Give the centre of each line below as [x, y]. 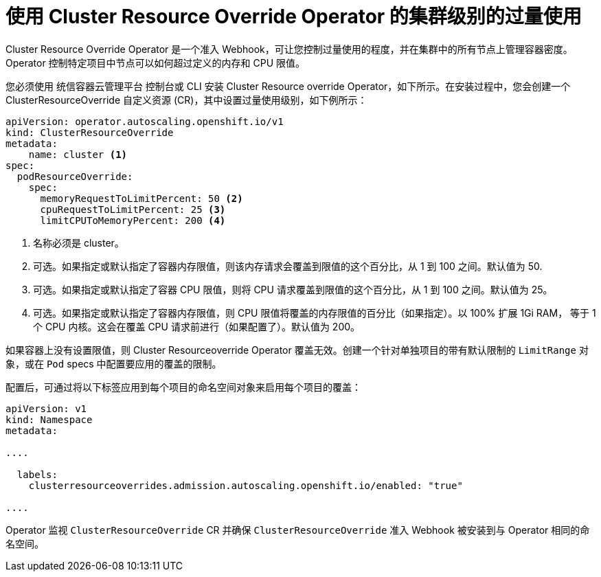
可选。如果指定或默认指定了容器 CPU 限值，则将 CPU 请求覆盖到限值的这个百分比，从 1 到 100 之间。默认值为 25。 [293, 289]
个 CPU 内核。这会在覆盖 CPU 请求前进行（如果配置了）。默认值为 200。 [197, 326]
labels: [37, 474]
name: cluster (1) [78, 154]
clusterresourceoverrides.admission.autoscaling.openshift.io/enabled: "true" [246, 485]
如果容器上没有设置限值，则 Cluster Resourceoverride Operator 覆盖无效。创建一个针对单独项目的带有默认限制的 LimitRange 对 [297, 350]
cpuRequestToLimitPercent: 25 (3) [133, 209]
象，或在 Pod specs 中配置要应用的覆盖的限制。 [114, 363]
